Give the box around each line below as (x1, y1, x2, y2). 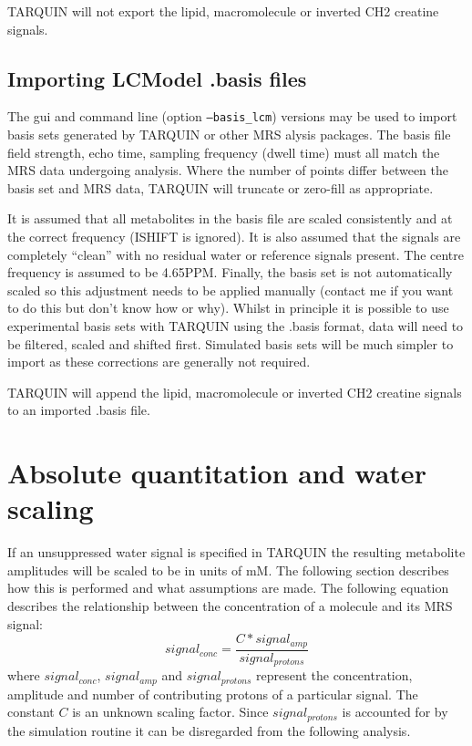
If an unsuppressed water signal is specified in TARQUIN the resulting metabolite (7, 543, 466, 562)
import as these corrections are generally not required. (7, 352, 311, 371)
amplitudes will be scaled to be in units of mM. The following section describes (7, 560, 449, 579)
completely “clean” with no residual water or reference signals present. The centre (7, 244, 465, 264)
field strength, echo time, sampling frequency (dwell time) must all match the (7, 142, 440, 161)
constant (7, 702, 55, 721)
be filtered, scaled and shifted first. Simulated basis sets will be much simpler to (7, 334, 454, 353)
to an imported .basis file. (7, 400, 150, 420)
